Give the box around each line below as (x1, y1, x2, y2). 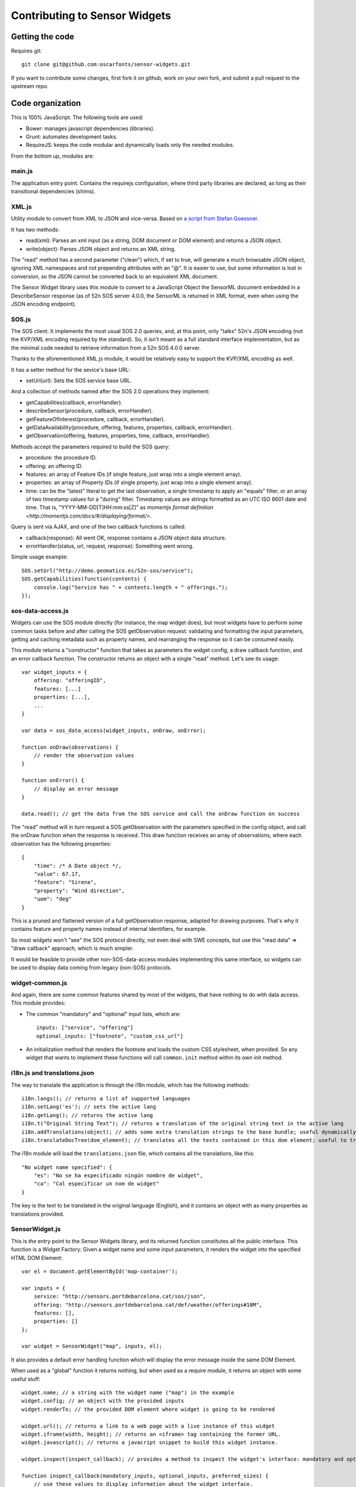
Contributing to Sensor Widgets (11, 9, 171, 22)
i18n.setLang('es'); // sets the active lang (21, 1103, 157, 1110)
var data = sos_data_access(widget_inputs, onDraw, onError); (21, 727, 206, 734)
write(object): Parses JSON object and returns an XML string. (26, 245, 176, 252)
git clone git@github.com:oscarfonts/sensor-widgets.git (21, 61, 191, 68)
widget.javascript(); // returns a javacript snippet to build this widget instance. (21, 1439, 278, 1446)
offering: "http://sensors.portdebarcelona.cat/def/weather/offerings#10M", (33, 1301, 263, 1308)
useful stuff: (11, 1375, 41, 1382)
